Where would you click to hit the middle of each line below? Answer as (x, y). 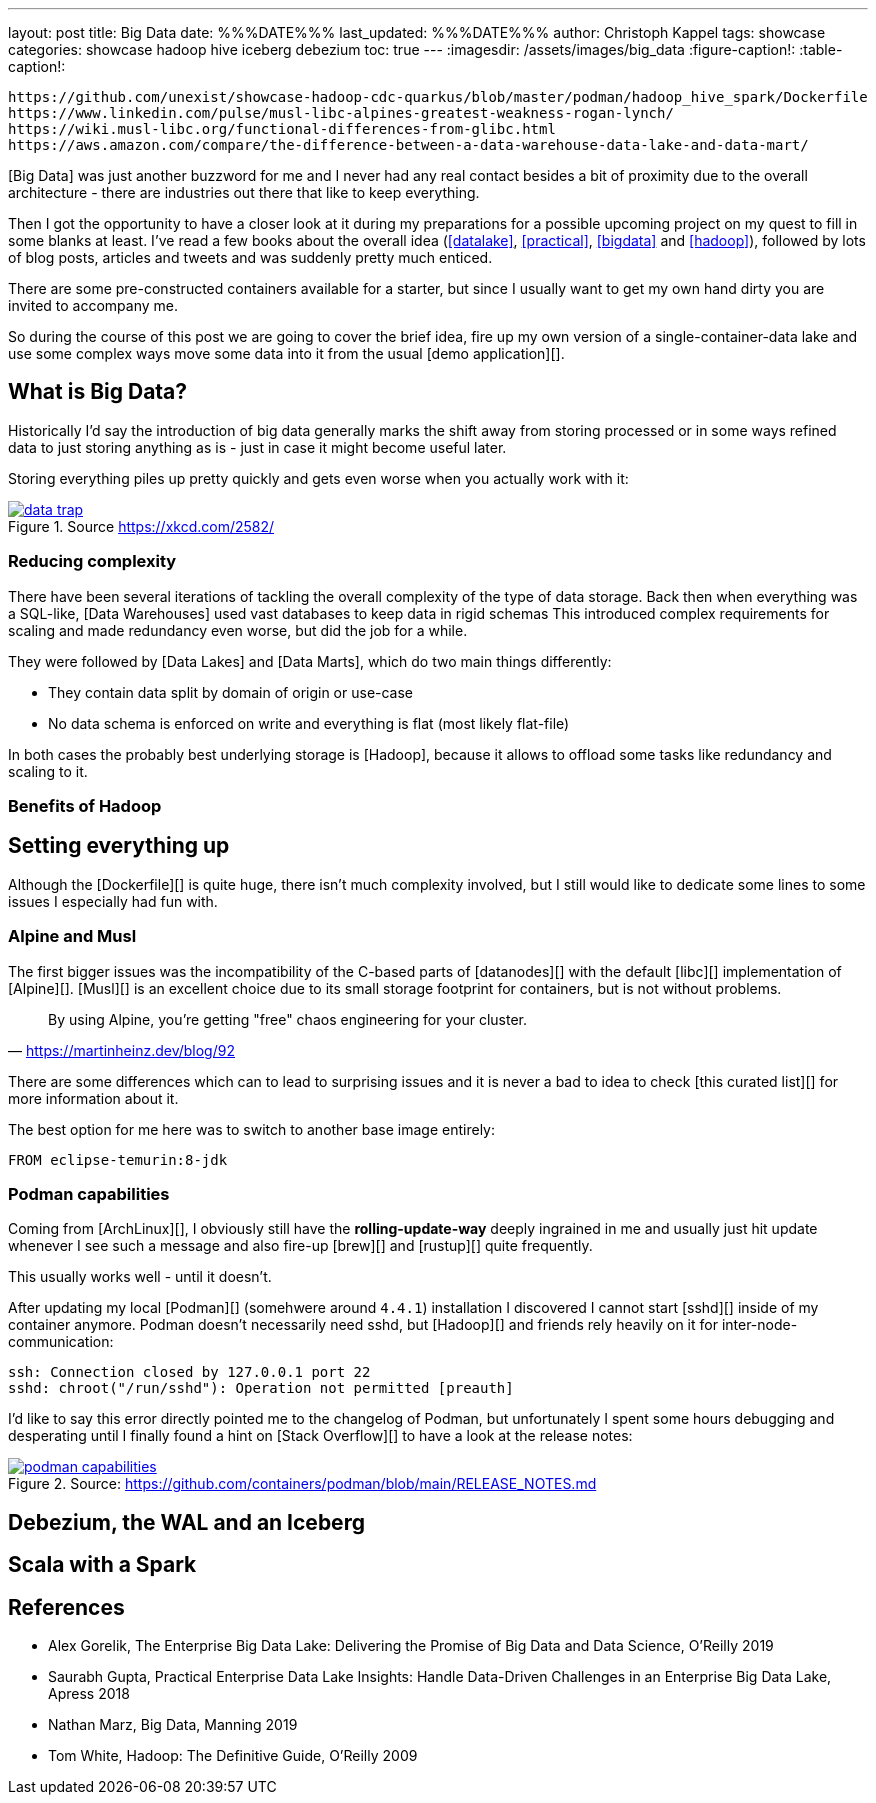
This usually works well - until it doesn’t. (140, 1277)
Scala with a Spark (102, 1565)
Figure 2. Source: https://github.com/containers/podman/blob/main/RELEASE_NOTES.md (302, 1484)
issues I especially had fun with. (113, 901)
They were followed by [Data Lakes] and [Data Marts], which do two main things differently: (310, 661)
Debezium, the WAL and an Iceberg (186, 1522)
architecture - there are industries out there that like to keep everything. (244, 192)
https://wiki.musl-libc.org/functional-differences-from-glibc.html (282, 129)
